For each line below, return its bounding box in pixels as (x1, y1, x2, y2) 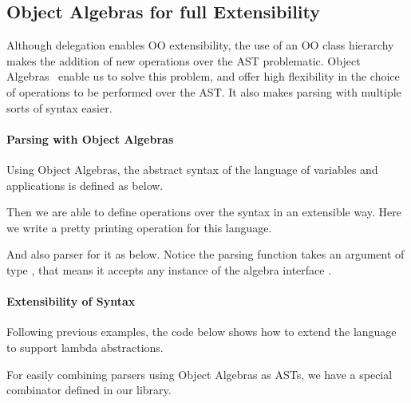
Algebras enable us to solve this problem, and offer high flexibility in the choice (6, 68, 400, 85)
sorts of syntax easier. (6, 99, 113, 116)
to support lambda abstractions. (6, 338, 164, 355)
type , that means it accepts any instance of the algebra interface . (6, 261, 332, 278)
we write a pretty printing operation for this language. (6, 219, 272, 235)
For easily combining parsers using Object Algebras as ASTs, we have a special (6, 365, 393, 382)
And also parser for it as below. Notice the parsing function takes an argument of (6, 246, 405, 263)
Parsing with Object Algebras (6, 130, 174, 147)
